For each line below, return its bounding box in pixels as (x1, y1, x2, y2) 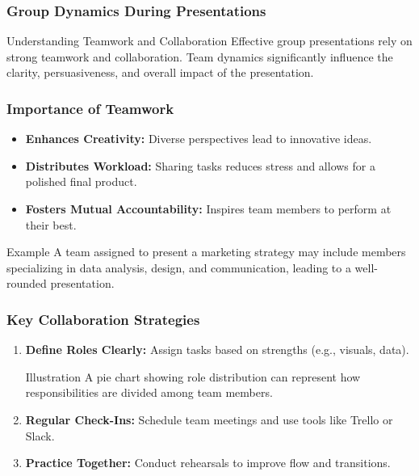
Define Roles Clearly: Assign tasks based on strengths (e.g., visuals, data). (25, 341, 409, 358)
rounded (6, 275, 47, 292)
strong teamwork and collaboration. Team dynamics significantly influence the (6, 48, 393, 65)
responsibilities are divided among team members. (25, 384, 273, 401)
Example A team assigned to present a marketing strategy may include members (6, 243, 406, 260)
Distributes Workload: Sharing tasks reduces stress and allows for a (25, 157, 375, 174)
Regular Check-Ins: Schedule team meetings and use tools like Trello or (25, 411, 393, 428)
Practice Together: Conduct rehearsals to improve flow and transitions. (25, 454, 391, 471)
